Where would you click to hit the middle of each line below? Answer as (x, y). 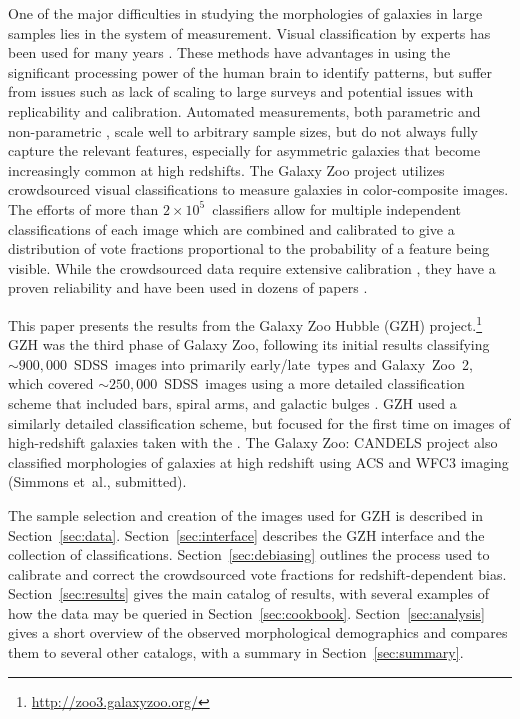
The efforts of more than (83, 208)
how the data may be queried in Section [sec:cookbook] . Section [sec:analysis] (246, 612)
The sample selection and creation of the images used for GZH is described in (246, 514)
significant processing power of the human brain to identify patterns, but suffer (250, 71)
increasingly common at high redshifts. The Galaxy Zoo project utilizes (226, 169)
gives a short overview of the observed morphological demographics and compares (258, 632)
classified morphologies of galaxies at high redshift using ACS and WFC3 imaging (258, 461)
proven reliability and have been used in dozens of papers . (188, 287)
